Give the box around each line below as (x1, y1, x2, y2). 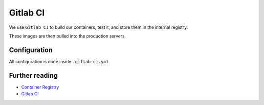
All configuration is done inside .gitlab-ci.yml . (9, 58, 110, 64)
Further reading (9, 71, 58, 80)
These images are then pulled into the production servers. (9, 33, 126, 39)
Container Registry (21, 84, 59, 90)
